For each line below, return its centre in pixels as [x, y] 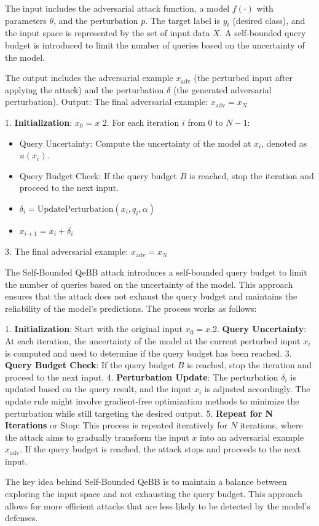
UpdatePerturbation [75, 209]
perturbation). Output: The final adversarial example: [107, 102]
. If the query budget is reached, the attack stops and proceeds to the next [160, 449]
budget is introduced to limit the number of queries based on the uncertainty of [155, 44]
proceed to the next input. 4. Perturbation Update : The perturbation [142, 377]
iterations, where [271, 425]
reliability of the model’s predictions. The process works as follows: [131, 308]
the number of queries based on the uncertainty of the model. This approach [149, 284]
